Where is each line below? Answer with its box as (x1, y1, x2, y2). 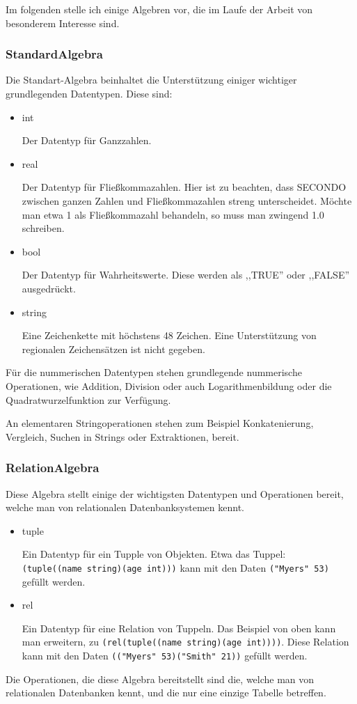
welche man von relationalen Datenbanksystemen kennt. (6, 500, 244, 515)
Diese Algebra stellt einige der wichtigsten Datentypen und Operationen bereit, (6, 486, 344, 501)
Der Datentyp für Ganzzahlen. (22, 133, 152, 148)
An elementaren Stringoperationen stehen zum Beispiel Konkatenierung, (6, 416, 314, 430)
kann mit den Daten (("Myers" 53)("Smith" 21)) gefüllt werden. (22, 648, 308, 662)
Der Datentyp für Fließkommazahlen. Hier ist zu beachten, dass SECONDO (22, 180, 347, 194)
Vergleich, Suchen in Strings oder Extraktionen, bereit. (6, 429, 239, 444)
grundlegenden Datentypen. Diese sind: (6, 86, 173, 100)
